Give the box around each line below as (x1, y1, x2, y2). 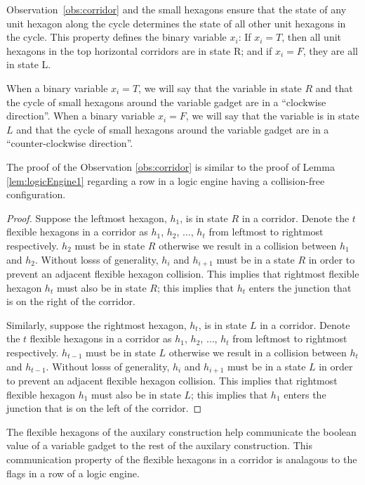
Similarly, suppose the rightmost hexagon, (6, 317, 187, 332)
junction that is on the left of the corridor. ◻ (6, 401, 202, 415)
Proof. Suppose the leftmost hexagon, (6, 210, 167, 225)
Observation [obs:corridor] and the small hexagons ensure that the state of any (6, 2, 347, 16)
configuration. (6, 187, 66, 202)
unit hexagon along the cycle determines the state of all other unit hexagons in (6, 15, 346, 30)
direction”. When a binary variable (6, 108, 155, 123)
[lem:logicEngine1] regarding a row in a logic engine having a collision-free (6, 173, 325, 188)
